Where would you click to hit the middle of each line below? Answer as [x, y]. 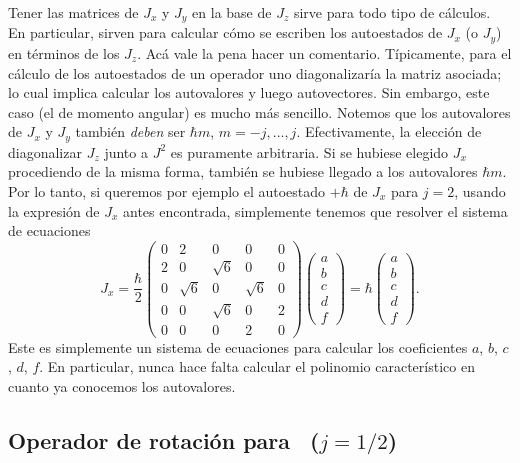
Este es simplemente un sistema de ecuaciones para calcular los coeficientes [238, 346]
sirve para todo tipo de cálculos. [392, 12]
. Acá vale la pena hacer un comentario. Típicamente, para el [324, 52]
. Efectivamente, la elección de [389, 131]
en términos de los [64, 52]
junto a [126, 151]
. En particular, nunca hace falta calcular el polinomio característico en [257, 366]
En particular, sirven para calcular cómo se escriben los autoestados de [225, 32]
